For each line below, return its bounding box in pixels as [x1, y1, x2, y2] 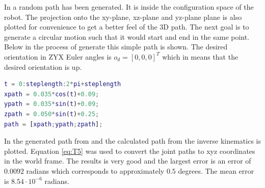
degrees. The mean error [178, 165, 254, 176]
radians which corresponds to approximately [26, 165, 165, 176]
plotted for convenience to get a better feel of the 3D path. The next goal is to [4, 21, 249, 32]
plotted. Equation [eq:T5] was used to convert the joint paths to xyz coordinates [4, 145, 255, 156]
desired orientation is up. [4, 61, 82, 72]
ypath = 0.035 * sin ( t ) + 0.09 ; [4, 100, 99, 108]
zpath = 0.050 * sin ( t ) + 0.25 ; [4, 110, 99, 118]
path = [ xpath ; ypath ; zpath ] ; [4, 120, 103, 128]
